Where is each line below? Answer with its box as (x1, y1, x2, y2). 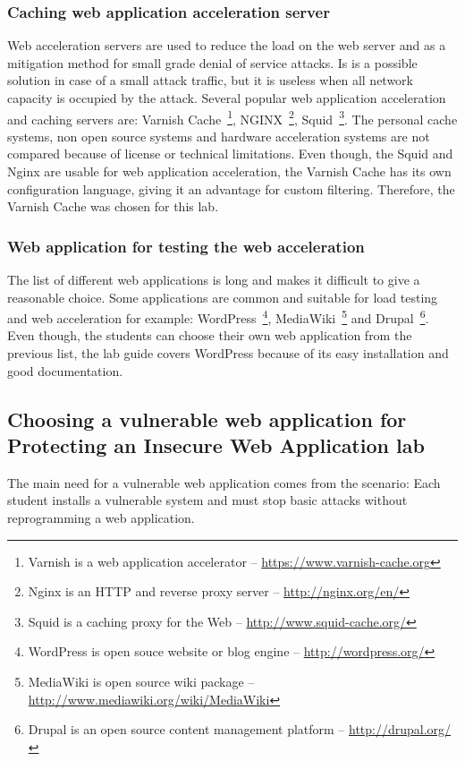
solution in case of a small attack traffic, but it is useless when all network (7, 71, 414, 90)
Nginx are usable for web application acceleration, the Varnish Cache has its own (7, 162, 452, 181)
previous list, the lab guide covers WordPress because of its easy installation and (7, 344, 449, 363)
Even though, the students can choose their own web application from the (7, 326, 412, 345)
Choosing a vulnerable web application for (7, 405, 407, 432)
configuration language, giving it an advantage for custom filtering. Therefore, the (7, 179, 455, 198)
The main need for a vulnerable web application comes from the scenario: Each (7, 473, 441, 492)
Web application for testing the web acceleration (7, 235, 365, 257)
